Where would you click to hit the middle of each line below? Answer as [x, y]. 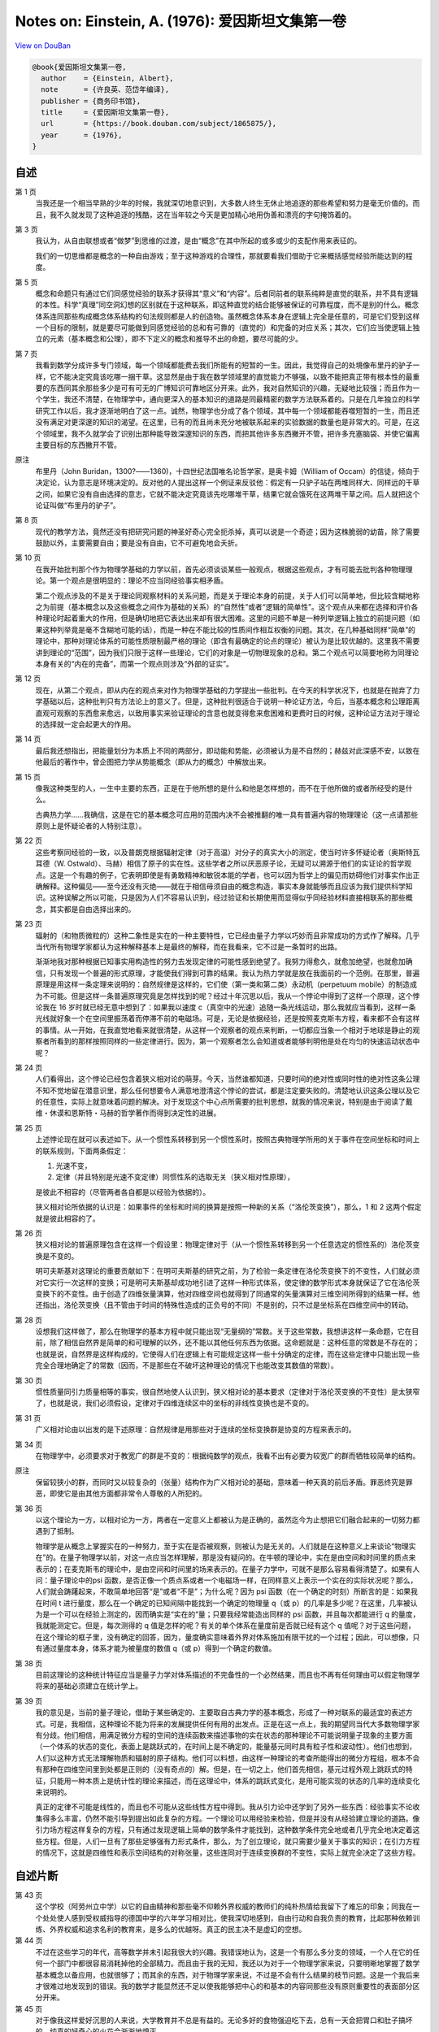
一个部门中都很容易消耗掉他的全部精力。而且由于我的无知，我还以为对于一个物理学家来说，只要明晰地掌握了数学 [231, 1964]
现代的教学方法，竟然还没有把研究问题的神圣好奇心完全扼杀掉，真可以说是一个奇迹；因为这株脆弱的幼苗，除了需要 [228, 532]
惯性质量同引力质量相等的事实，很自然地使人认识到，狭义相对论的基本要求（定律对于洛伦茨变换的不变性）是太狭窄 [228, 1392]
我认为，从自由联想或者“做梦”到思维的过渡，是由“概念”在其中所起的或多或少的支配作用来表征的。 [198, 241]
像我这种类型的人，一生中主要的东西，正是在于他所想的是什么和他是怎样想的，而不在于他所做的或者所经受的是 [220, 788]
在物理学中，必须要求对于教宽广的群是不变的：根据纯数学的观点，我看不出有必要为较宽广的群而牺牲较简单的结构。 [228, 1456]
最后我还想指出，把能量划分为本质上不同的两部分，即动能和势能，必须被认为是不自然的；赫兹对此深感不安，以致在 [228, 750]
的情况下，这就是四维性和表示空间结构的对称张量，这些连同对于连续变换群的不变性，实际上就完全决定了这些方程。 [228, 1852]
